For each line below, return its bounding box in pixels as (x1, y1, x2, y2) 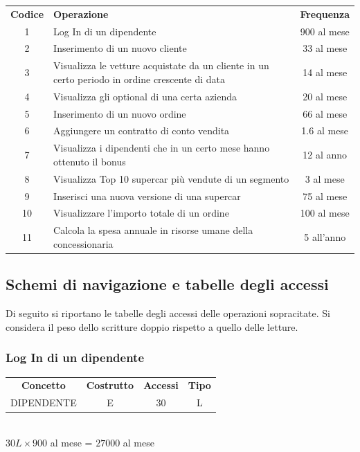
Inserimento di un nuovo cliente (53, 41, 187, 55)
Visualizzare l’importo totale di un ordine (53, 206, 229, 220)
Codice (10, 6, 44, 21)
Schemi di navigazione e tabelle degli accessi (6, 273, 329, 295)
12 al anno (303, 147, 348, 162)
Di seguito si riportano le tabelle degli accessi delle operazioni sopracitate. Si (6, 306, 330, 320)
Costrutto (86, 378, 134, 392)
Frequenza (300, 6, 350, 21)
